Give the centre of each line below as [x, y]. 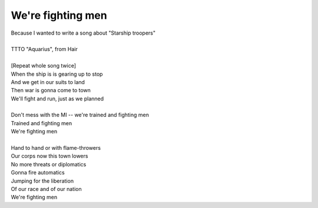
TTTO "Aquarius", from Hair [44, 49]
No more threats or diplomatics [49, 164]
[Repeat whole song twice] [44, 66]
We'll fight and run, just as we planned [57, 98]
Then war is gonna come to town [51, 90]
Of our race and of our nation [46, 189]
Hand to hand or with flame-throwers [56, 148]
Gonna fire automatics [38, 173]
